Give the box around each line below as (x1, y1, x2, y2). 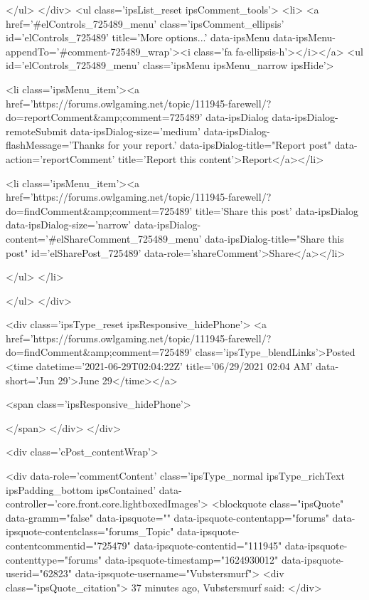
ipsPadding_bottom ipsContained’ (6, 482, 156, 497)
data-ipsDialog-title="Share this (205, 231, 344, 246)
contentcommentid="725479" (6, 538, 131, 552)
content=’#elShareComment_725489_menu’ (6, 231, 202, 246)
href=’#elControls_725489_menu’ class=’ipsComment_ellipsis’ (6, 16, 284, 31)
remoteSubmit (6, 123, 68, 138)
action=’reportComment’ (6, 151, 115, 166)
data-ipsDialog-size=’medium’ (70, 123, 200, 138)
